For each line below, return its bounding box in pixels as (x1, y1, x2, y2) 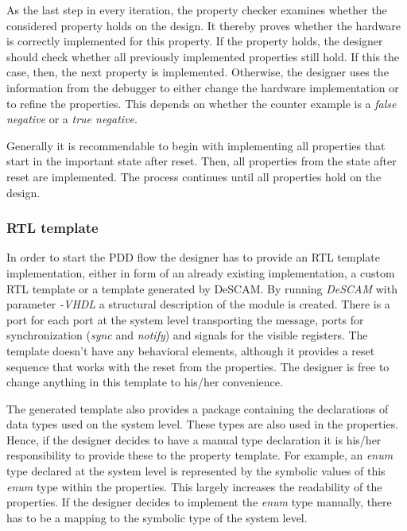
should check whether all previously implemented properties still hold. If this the (6, 48, 400, 64)
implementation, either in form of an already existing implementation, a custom (6, 264, 395, 281)
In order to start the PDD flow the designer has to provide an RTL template (6, 249, 380, 265)
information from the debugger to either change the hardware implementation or (6, 79, 399, 95)
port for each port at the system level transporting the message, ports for (6, 311, 364, 328)
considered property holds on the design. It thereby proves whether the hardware (6, 17, 401, 33)
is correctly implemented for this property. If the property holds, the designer (6, 33, 383, 49)
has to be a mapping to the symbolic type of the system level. (6, 509, 308, 525)
